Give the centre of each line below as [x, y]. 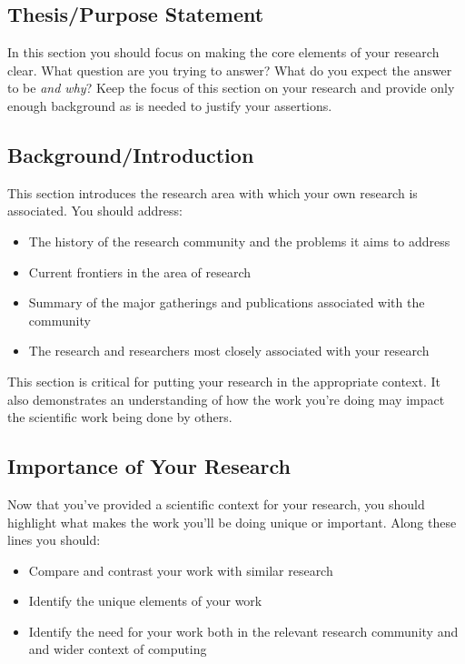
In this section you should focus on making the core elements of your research [223, 52]
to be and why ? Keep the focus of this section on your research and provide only [231, 88]
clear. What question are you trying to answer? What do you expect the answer [230, 70]
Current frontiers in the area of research [140, 272]
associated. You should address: [95, 211]
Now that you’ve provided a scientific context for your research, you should [216, 503]
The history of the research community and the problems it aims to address [239, 241]
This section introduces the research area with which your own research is [213, 192]
